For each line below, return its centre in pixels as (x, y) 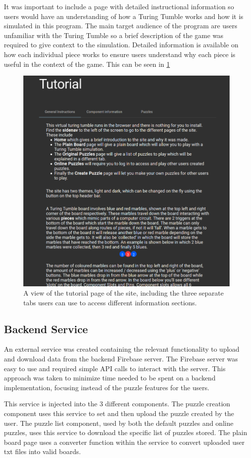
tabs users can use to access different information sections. (110, 302)
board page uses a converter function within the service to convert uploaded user (124, 442)
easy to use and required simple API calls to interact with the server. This (115, 368)
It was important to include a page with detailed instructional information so (119, 6)
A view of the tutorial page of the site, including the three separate (124, 293)
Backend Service (46, 329)
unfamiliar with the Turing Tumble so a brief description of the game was (114, 35)
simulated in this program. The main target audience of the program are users (121, 26)
